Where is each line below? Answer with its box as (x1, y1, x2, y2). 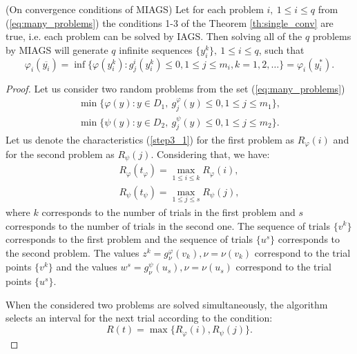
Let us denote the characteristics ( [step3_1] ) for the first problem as (6, 132, 295, 146)
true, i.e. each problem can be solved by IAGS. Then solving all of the (6, 29, 302, 43)
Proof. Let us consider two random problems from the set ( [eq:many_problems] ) (6, 81, 345, 96)
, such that (258, 42, 305, 57)
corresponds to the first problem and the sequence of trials (6, 232, 253, 246)
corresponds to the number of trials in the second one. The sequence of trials (6, 218, 331, 233)
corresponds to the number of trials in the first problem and (41, 204, 296, 219)
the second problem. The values (6, 245, 139, 259)
